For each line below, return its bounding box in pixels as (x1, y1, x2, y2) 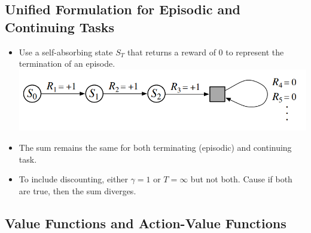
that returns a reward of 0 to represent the (127, 45, 284, 58)
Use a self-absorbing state (19, 45, 113, 58)
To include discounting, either (19, 173, 128, 185)
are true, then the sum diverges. (19, 184, 136, 197)
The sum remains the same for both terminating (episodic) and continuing (19, 141, 292, 153)
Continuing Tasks (5, 17, 115, 36)
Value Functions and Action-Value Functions (5, 213, 286, 232)
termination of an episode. (19, 57, 115, 70)
